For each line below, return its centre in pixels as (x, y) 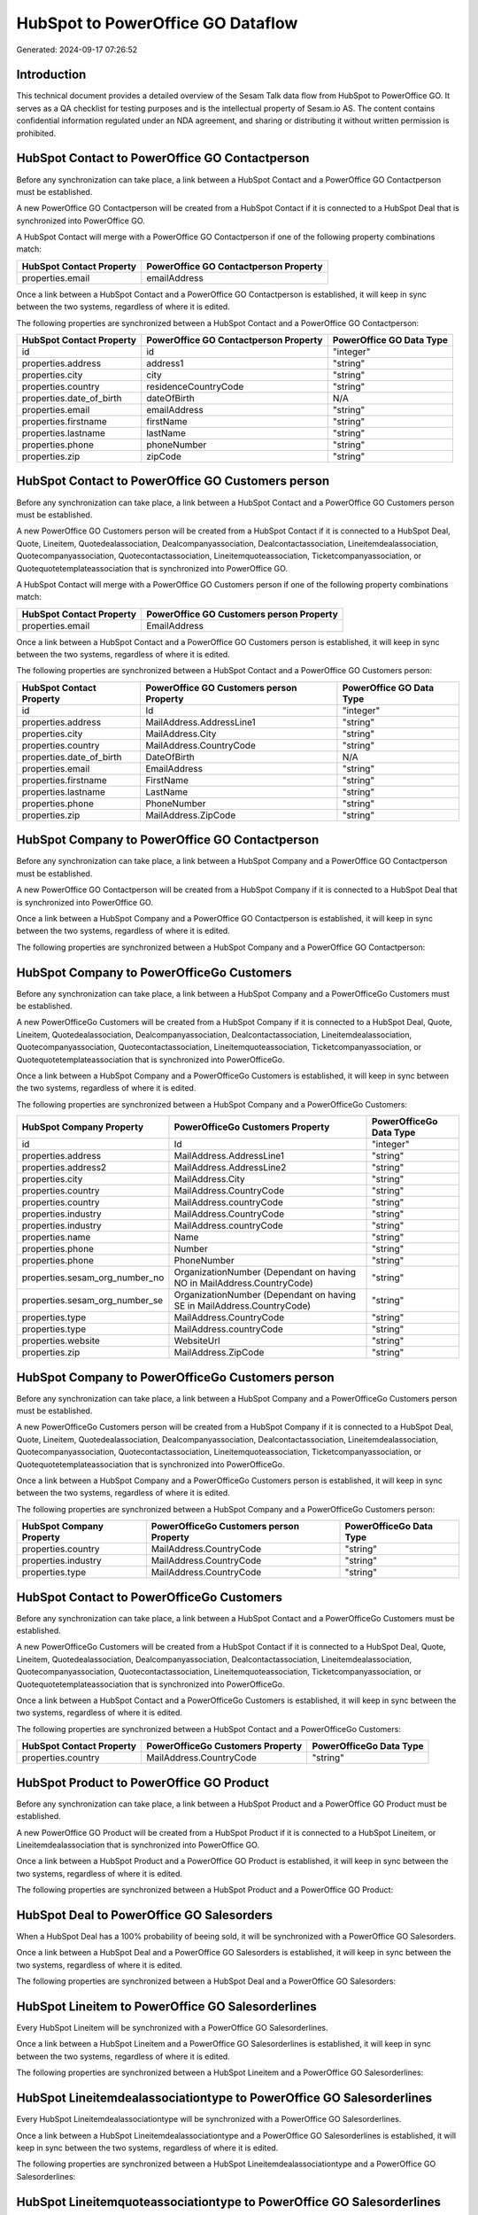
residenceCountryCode (195, 387)
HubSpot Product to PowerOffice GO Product (143, 1782)
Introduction (51, 75)
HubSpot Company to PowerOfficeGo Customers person (176, 1377)
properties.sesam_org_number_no (93, 1278)
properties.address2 (64, 1168)
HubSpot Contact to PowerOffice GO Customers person (173, 482)
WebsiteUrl (197, 1341)
